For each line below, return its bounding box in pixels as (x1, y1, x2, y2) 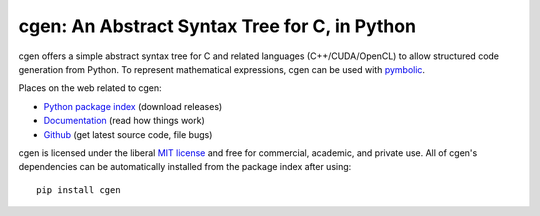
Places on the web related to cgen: (18, 82, 162, 94)
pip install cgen (36, 184, 121, 195)
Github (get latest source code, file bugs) (43, 128, 213, 140)
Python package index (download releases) (43, 100, 223, 112)
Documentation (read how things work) (43, 115, 205, 127)
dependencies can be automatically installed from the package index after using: (18, 161, 352, 173)
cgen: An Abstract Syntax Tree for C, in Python (18, 15, 417, 37)
